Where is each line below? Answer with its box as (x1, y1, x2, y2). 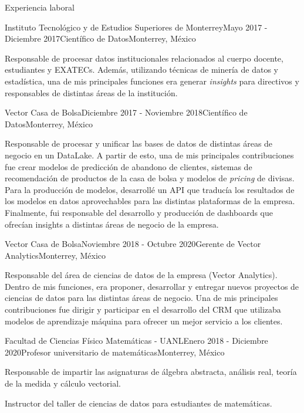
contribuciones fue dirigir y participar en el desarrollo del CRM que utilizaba (5, 303, 281, 316)
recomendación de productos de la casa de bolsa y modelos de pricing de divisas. (5, 172, 295, 184)
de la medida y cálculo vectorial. (5, 377, 121, 390)
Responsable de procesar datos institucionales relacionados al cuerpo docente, (5, 52, 283, 64)
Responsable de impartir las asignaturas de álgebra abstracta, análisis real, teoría (5, 365, 297, 378)
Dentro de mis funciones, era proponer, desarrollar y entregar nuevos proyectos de (5, 280, 299, 292)
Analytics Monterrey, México (5, 249, 106, 261)
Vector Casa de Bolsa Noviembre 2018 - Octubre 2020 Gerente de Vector (5, 238, 261, 250)
